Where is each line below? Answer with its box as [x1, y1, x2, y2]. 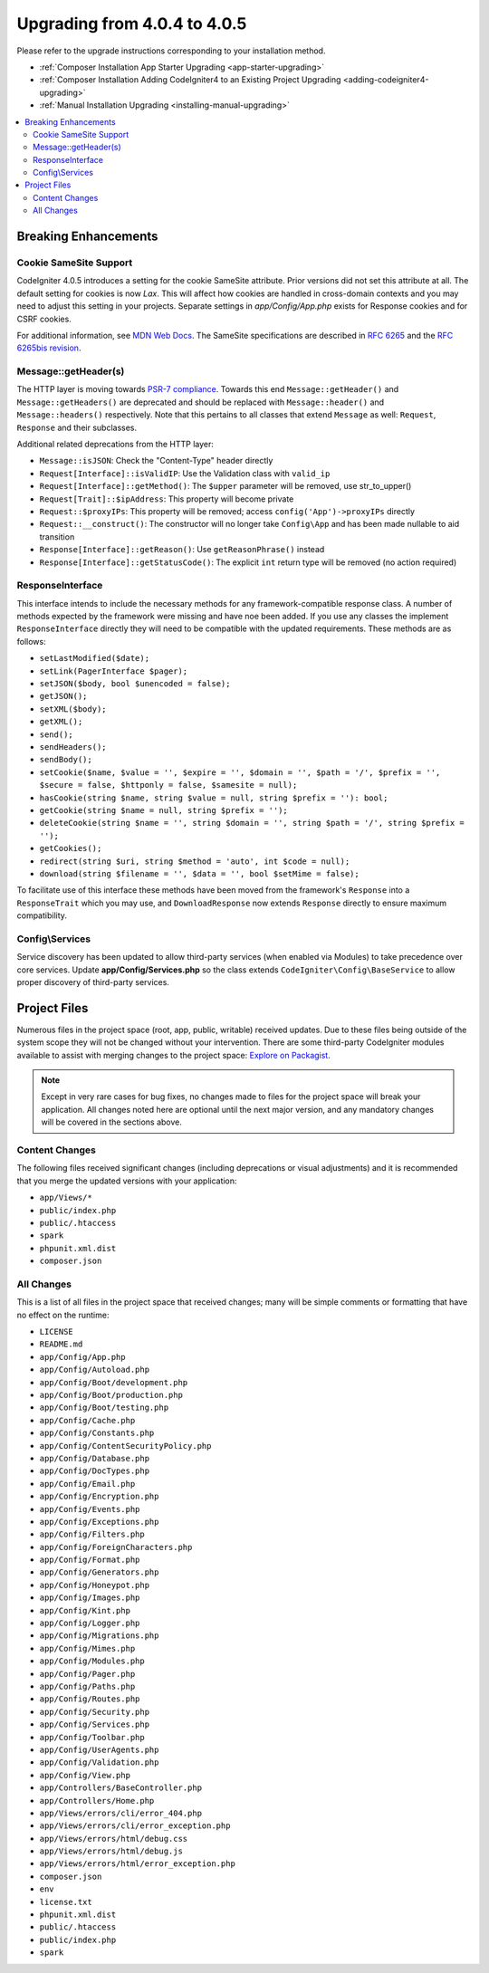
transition [39, 531, 75, 542]
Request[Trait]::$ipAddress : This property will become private [39, 493, 294, 504]
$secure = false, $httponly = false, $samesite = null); [39, 780, 298, 790]
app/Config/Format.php [39, 1555, 140, 1566]
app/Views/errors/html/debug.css [39, 1834, 188, 1844]
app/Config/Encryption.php [39, 1491, 159, 1502]
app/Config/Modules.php [39, 1656, 145, 1666]
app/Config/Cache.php [39, 1415, 136, 1425]
